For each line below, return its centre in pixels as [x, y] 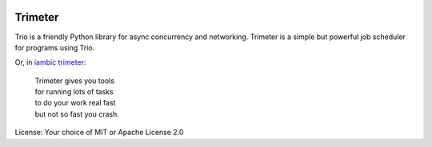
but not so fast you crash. [77, 114]
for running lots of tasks [74, 92]
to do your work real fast [75, 103]
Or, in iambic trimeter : [50, 62]
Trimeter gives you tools [75, 81]
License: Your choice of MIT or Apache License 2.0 [99, 133]
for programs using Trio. [55, 47]
